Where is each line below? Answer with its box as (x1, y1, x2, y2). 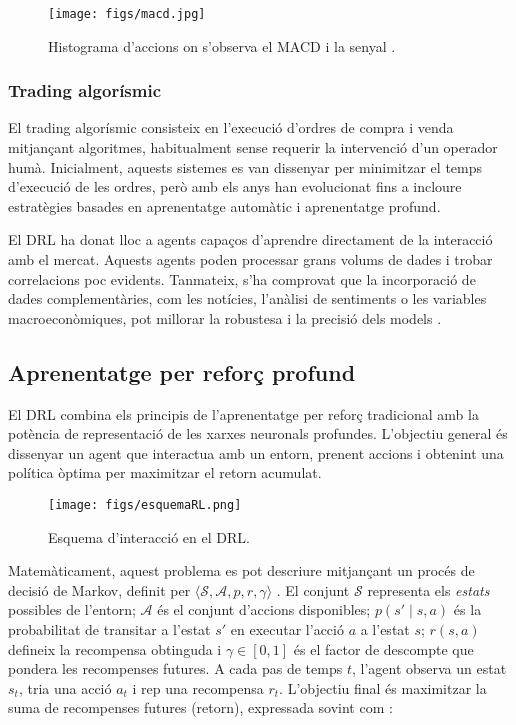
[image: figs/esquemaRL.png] (48, 497, 242, 512)
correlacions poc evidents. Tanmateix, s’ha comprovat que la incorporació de (8, 268, 476, 289)
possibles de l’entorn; (8, 599, 136, 620)
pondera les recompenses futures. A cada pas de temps (8, 658, 343, 679)
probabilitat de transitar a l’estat (8, 619, 211, 640)
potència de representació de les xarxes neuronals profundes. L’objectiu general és (8, 423, 508, 444)
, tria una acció (18, 677, 112, 698)
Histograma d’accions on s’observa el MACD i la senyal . (48, 35, 396, 56)
